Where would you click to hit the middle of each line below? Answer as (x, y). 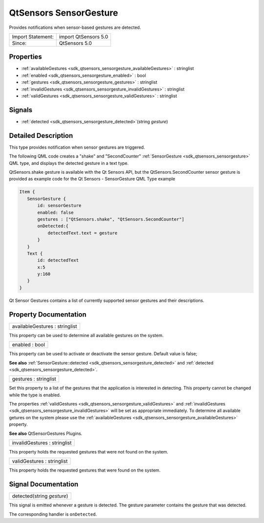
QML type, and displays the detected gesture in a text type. (69, 163)
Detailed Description (41, 135)
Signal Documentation (44, 484)
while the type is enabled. (35, 395)
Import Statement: (33, 37)
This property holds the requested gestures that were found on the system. (85, 470)
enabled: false (55, 212)
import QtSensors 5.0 (84, 37)
